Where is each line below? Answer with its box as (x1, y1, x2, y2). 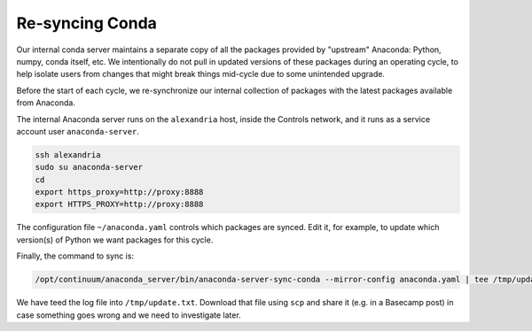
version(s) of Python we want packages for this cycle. (16, 235, 214, 245)
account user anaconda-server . (16, 126, 139, 136)
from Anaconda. (16, 97, 75, 108)
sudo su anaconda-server (35, 162, 144, 173)
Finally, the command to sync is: (16, 250, 135, 261)
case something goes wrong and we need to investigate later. (16, 310, 241, 320)
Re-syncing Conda (16, 13, 157, 33)
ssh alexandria (35, 150, 101, 159)
